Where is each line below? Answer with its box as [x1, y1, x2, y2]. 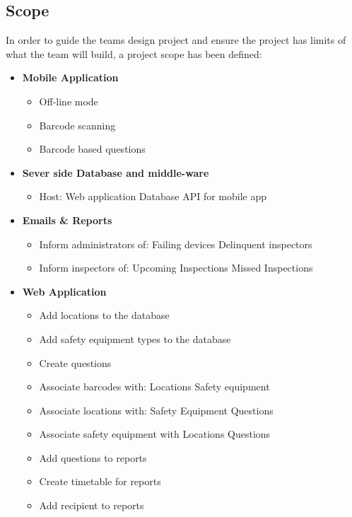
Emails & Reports [22, 212, 112, 227]
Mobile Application [22, 70, 119, 85]
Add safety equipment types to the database [39, 331, 231, 346]
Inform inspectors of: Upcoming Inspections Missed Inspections [39, 260, 313, 275]
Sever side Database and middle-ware [22, 165, 209, 180]
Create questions [39, 355, 112, 370]
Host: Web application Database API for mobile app [39, 189, 267, 204]
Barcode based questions [39, 141, 146, 156]
